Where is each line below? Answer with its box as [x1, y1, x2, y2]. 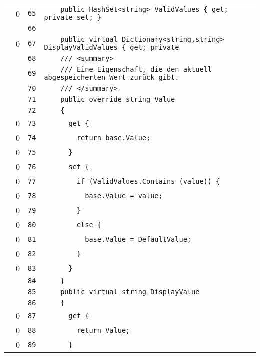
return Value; [76, 326, 130, 334]
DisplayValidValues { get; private [44, 43, 179, 51]
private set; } [44, 13, 101, 21]
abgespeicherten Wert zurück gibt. [44, 73, 179, 81]
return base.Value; [76, 133, 151, 142]
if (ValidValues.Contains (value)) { [76, 177, 220, 185]
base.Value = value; [85, 191, 163, 200]
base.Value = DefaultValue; [85, 235, 192, 243]
